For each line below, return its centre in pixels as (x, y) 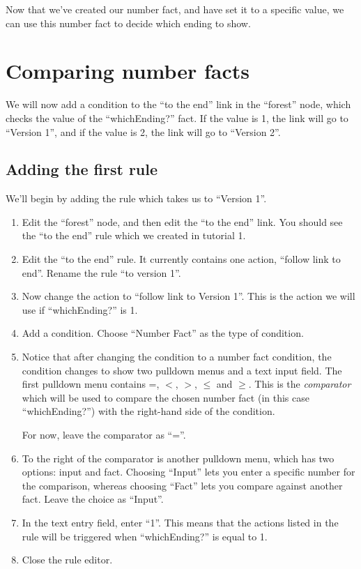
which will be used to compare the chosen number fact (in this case (166, 397)
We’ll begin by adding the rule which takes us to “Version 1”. (136, 198)
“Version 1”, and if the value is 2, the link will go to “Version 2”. (143, 131)
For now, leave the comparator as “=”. (104, 435)
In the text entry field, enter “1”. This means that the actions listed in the (180, 522)
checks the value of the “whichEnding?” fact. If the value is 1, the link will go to (177, 117)
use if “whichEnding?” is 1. (80, 309)
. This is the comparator (300, 384)
